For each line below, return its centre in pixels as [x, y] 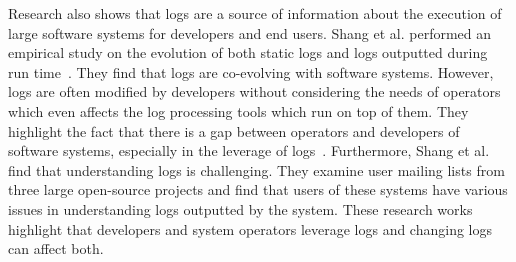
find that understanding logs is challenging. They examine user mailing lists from [256, 169]
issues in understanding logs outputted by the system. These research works [240, 208]
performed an [450, 32]
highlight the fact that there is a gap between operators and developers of [234, 130]
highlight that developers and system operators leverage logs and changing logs [250, 228]
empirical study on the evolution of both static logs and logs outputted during [248, 52]
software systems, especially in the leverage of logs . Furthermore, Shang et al [247, 150]
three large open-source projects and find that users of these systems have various [258, 189]
